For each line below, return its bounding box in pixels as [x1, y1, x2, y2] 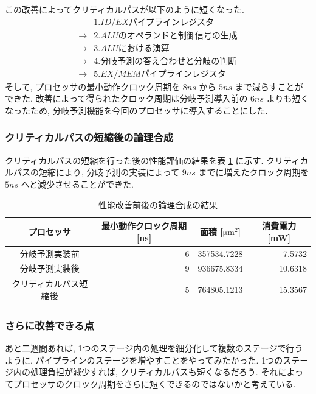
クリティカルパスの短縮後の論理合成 [5, 130, 174, 145]
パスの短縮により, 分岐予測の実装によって [13, 166, 180, 178]
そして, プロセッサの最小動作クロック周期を [5, 80, 180, 93]
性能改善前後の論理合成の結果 [98, 198, 218, 211]
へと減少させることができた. [21, 177, 134, 190]
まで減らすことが [235, 80, 303, 93]
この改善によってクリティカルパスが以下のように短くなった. [5, 3, 244, 15]
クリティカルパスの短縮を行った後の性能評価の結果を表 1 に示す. [5, 153, 264, 166]
